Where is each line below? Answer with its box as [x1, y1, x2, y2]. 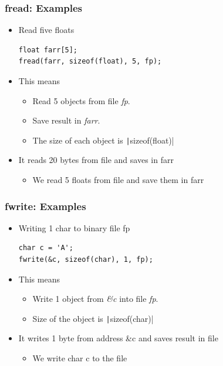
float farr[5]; [18, 45, 78, 54]
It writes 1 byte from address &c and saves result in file [18, 332, 218, 344]
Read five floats [18, 24, 75, 36]
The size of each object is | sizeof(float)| [32, 134, 174, 146]
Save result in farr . [32, 114, 100, 127]
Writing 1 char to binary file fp [18, 221, 130, 234]
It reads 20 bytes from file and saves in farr [18, 154, 174, 166]
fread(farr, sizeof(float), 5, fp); [18, 57, 162, 66]
